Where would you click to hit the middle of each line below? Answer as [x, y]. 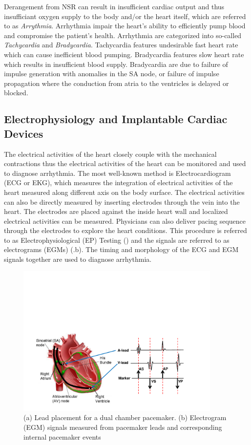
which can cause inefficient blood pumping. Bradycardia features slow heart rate [124, 54]
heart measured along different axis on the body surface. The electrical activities [124, 192]
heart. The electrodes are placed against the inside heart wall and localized [116, 211]
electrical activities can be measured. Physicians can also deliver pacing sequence [125, 221]
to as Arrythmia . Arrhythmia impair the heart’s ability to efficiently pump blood [125, 26]
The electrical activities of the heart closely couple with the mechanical [110, 154]
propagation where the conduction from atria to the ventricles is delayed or [116, 83]
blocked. [16, 93]
